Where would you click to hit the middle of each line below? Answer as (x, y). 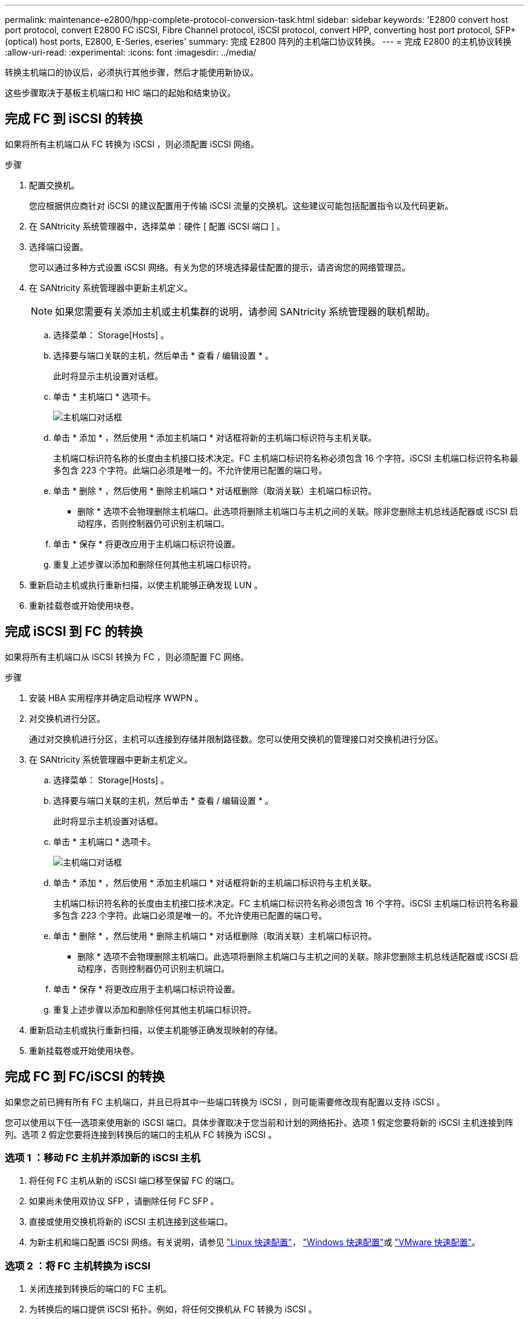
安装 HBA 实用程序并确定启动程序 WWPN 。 (116, 698)
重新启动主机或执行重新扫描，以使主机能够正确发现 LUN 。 (146, 585)
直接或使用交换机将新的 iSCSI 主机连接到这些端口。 (131, 1222)
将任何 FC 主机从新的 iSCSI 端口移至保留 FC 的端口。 (134, 1181)
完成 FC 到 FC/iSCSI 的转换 (85, 1077)
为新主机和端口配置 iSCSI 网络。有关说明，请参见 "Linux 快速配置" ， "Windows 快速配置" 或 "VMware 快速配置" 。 (255, 1242)
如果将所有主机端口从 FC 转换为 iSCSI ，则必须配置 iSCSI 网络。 (132, 144)
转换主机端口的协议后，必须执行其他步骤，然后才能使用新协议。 (132, 72)
